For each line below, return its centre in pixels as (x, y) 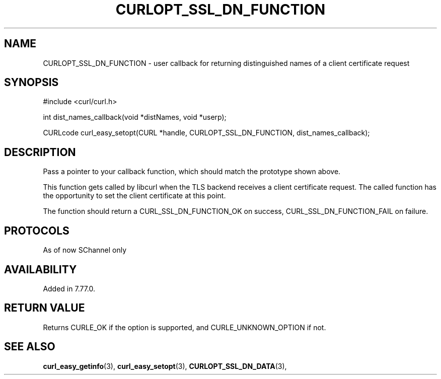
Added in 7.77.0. (69, 288)
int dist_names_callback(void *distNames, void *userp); (135, 117)
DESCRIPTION (40, 152)
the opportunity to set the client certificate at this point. (134, 196)
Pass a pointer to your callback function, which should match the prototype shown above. (192, 172)
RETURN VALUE (45, 308)
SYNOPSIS (31, 83)
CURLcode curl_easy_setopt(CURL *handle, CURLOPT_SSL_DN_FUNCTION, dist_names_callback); (206, 133)
